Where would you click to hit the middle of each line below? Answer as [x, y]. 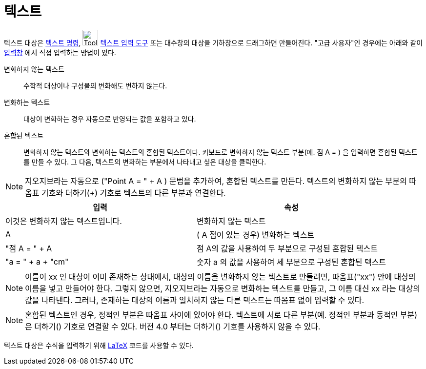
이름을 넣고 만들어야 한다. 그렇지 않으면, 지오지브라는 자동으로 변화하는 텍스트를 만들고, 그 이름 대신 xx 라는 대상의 [223, 288]
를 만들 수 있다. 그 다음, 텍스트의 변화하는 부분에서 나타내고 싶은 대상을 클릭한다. [145, 162]
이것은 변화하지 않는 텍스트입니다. [64, 221]
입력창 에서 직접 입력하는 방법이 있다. [60, 52]
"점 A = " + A [29, 248]
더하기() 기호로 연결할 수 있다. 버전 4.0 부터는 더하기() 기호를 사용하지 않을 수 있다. [177, 326]
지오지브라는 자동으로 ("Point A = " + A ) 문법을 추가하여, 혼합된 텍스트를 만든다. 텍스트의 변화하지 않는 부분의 [216, 181]
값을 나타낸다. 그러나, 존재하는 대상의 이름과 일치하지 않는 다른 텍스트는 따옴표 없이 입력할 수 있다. [195, 300]
